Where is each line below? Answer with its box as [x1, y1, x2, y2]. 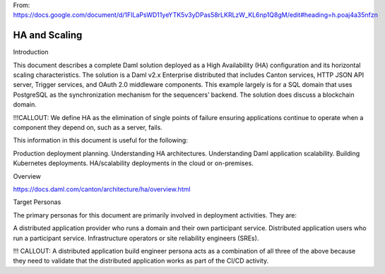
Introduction [13, 48, 49, 56]
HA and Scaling [13, 29, 83, 42]
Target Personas [13, 198, 61, 206]
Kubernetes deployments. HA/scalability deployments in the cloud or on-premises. [13, 159, 254, 167]
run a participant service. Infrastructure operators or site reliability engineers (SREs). [13, 234, 259, 242]
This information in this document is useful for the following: [13, 136, 189, 145]
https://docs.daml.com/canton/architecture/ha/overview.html [13, 184, 191, 193]
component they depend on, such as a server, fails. [13, 124, 162, 132]
